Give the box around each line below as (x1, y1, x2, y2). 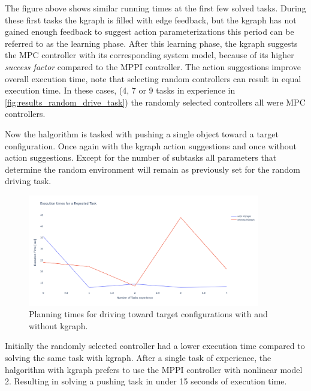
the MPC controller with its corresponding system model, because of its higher (5, 49, 294, 61)
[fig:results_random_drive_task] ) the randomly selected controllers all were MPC (5, 95, 306, 108)
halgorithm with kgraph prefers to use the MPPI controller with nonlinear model (5, 363, 303, 375)
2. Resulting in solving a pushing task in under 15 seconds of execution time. (5, 375, 287, 387)
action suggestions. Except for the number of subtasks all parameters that (5, 151, 277, 164)
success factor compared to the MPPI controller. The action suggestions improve (5, 60, 301, 73)
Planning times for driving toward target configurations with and (29, 308, 268, 320)
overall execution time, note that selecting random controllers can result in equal (5, 72, 301, 85)
